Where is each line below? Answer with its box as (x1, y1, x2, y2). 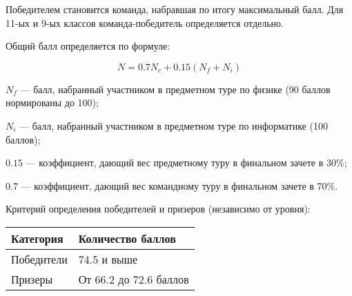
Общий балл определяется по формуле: (6, 39, 170, 53)
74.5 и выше (78, 250, 138, 267)
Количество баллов (78, 230, 176, 246)
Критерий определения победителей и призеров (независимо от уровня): (6, 201, 311, 216)
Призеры (11, 270, 53, 287)
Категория (11, 230, 63, 246)
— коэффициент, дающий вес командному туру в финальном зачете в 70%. (21, 178, 338, 193)
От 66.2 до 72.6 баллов (78, 270, 189, 287)
